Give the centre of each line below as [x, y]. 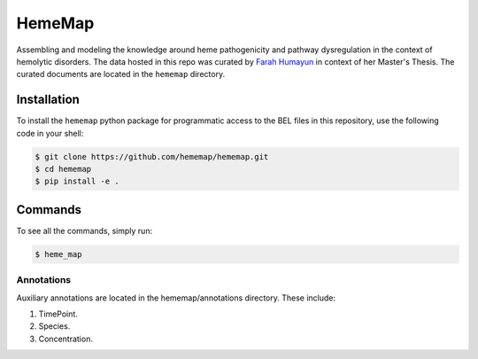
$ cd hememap [63, 169]
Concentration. [66, 339]
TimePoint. [58, 314]
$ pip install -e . [77, 181]
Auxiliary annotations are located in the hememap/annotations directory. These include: [176, 298]
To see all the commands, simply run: [85, 230]
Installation [48, 100]
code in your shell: [50, 133]
